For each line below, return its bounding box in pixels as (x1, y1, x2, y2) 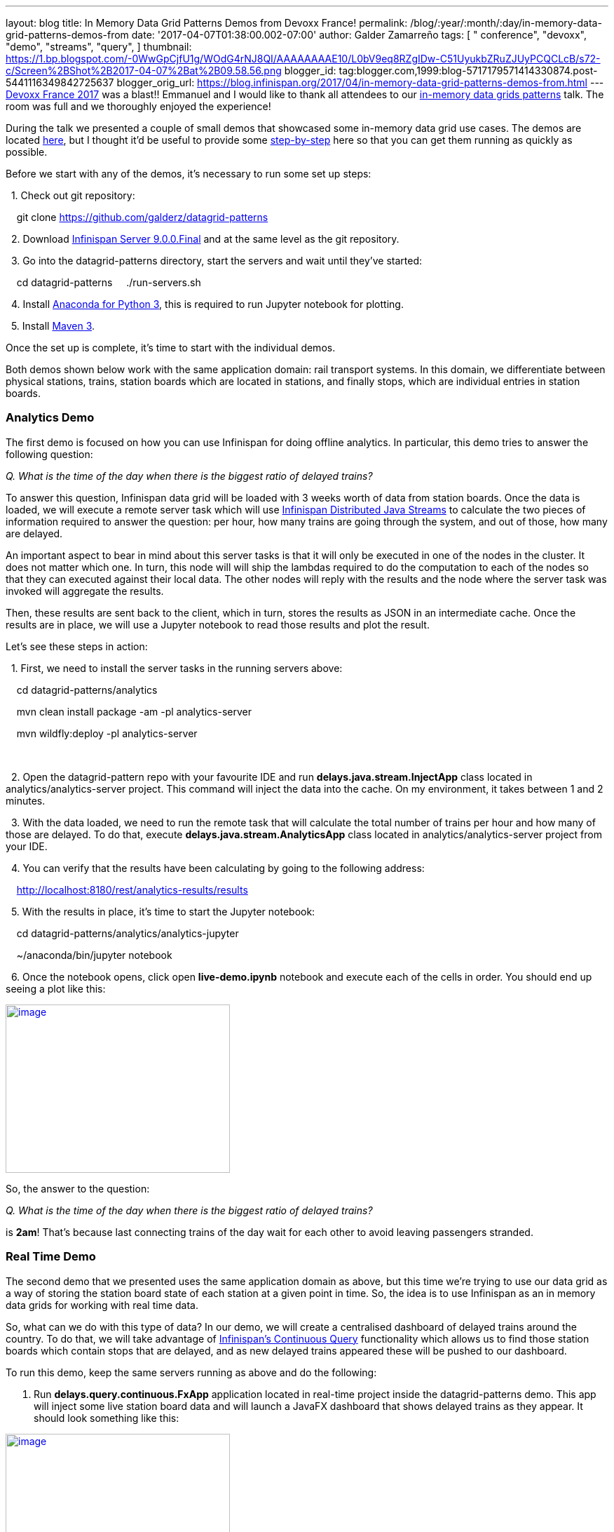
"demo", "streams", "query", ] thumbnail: (6, 41, 192, 53)
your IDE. (6, 840, 48, 852)
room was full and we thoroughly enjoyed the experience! (6, 100, 271, 112)
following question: (6, 448, 93, 460)
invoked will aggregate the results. (6, 584, 164, 597)
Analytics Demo (6, 410, 95, 425)
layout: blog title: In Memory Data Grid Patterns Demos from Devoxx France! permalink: (6, 17, 408, 29)
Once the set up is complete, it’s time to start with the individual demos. (6, 342, 336, 354)
